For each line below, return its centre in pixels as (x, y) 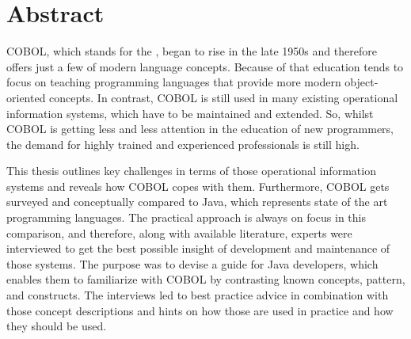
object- (362, 82)
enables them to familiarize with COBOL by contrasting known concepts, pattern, (206, 279)
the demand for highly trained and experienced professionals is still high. (183, 144)
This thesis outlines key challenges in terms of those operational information (191, 171)
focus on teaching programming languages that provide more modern (174, 82)
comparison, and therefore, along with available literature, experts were (179, 232)
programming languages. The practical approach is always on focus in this (186, 217)
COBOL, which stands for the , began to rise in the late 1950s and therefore (192, 51)
